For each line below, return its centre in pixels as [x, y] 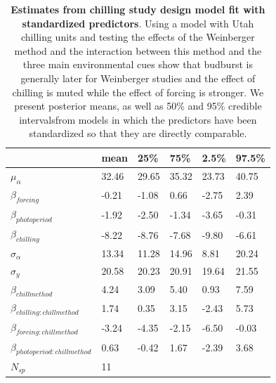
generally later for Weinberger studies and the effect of [138, 78]
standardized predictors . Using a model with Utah [138, 23]
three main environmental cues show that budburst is [138, 64]
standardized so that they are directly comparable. [138, 133]
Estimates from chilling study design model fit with [138, 9]
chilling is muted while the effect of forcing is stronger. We [138, 92]
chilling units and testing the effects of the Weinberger [138, 37]
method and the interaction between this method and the [138, 50]
